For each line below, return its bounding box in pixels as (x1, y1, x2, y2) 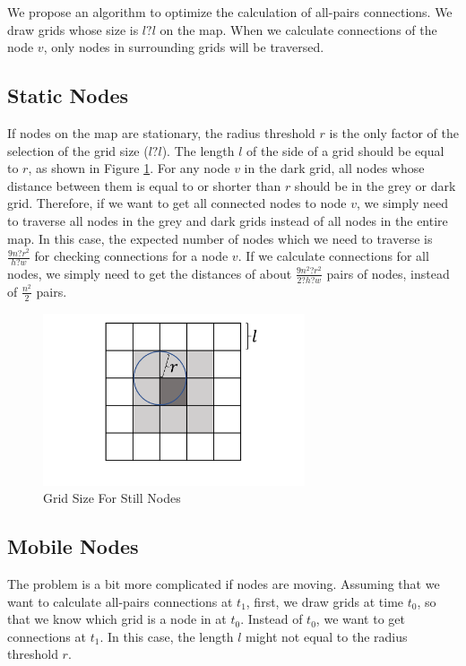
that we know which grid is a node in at (7, 610, 227, 628)
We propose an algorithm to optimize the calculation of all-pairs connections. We (7, 3, 453, 21)
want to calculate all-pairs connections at (7, 592, 233, 610)
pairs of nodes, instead (326, 264, 450, 282)
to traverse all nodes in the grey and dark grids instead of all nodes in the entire (7, 211, 448, 229)
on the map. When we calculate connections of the (160, 20, 437, 39)
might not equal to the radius (245, 627, 408, 645)
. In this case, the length (99, 627, 234, 645)
